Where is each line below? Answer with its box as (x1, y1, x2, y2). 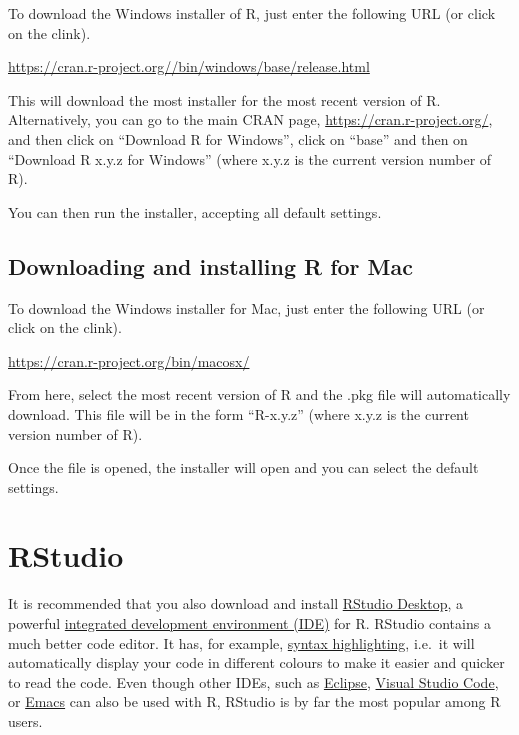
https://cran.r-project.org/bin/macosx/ (8, 350, 250, 371)
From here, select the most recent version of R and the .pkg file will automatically (8, 384, 511, 405)
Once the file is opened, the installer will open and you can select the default (8, 457, 479, 478)
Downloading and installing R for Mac (8, 250, 414, 281)
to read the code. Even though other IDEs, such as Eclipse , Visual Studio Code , (8, 671, 499, 692)
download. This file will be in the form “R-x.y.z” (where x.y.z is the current (8, 403, 469, 424)
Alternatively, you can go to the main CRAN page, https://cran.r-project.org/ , (8, 109, 493, 130)
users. (8, 710, 43, 731)
